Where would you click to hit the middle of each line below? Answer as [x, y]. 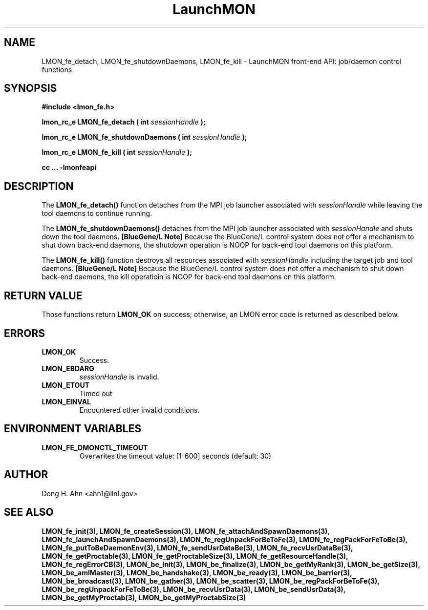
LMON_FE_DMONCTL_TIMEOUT [95, 447]
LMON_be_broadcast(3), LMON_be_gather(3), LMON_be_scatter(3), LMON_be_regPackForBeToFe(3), [211, 581]
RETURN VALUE [43, 295]
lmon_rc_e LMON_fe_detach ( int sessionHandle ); [124, 122]
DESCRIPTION [39, 186]
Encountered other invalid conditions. [139, 410]
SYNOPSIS [31, 88]
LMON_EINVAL [66, 401]
